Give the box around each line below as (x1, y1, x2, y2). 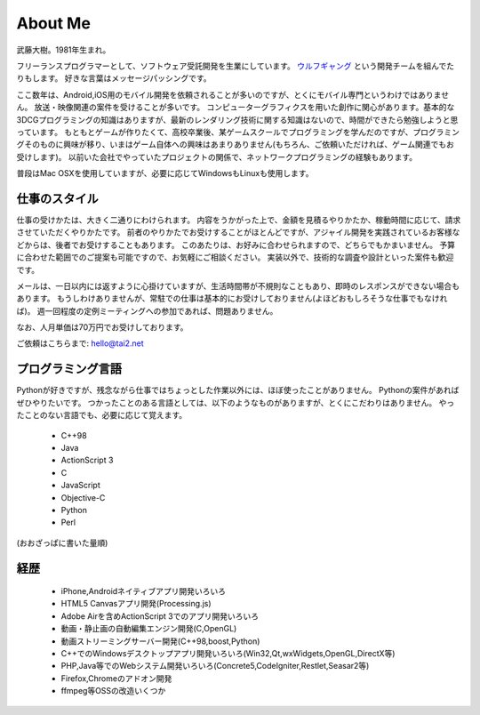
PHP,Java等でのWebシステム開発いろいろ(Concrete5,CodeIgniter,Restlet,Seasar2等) (60, 661, 370, 671)
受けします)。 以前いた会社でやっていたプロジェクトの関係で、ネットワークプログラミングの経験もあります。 (16, 151, 418, 162)
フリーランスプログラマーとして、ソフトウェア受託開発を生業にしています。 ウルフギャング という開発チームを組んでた (16, 60, 455, 71)
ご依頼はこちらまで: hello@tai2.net (16, 338, 144, 349)
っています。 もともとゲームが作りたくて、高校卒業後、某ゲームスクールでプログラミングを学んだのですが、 (16, 126, 413, 137)
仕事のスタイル (16, 191, 99, 206)
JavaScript (60, 480, 101, 491)
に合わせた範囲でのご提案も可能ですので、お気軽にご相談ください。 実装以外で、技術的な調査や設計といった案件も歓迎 (16, 252, 454, 262)
